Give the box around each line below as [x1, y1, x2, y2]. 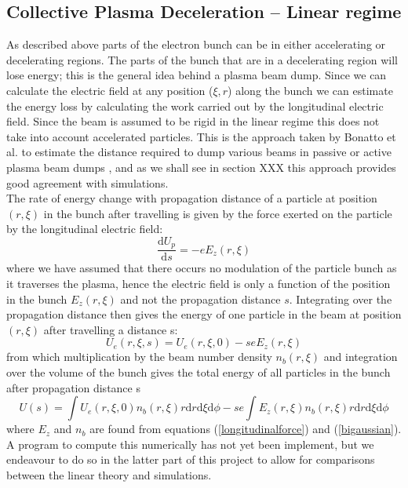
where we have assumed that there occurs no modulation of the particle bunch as [6, 260, 397, 276]
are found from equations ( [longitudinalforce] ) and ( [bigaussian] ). [89, 421, 402, 437]
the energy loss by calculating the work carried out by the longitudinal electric [6, 97, 384, 114]
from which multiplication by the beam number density [6, 348, 272, 365]
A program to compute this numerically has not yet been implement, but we [6, 435, 374, 452]
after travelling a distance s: [43, 321, 178, 337]
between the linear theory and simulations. [6, 466, 212, 483]
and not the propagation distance [120, 290, 281, 307]
